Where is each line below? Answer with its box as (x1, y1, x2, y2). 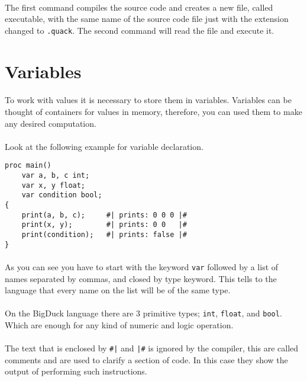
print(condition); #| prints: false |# (21, 230, 187, 239)
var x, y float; (21, 181, 86, 190)
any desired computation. (5, 117, 96, 129)
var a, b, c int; (21, 171, 90, 180)
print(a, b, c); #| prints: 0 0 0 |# (21, 210, 187, 219)
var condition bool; (21, 191, 102, 200)
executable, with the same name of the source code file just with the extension (5, 12, 289, 25)
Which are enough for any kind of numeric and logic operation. (5, 318, 234, 331)
